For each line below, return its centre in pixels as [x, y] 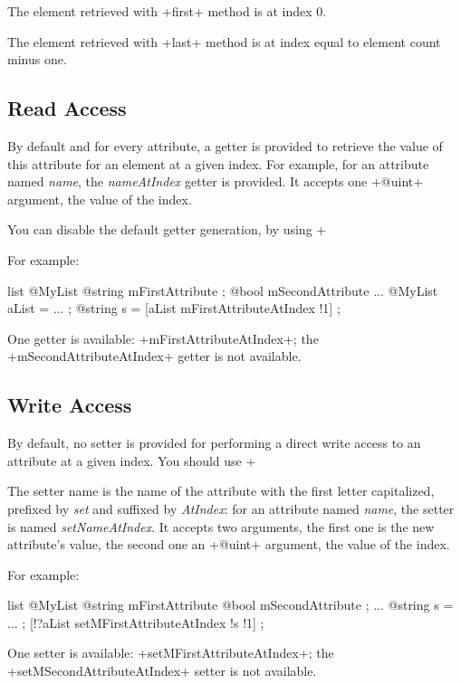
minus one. [37, 59]
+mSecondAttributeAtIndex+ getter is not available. [154, 356]
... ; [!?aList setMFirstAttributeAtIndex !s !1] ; [136, 622]
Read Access [67, 108]
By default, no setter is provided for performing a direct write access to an [214, 443]
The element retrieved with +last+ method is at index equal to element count [224, 41]
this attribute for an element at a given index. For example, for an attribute [218, 163]
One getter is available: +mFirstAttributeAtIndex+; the [163, 338]
